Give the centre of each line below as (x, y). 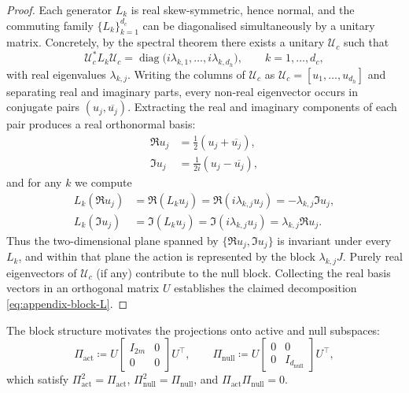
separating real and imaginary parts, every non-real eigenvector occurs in (182, 91)
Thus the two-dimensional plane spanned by (112, 240)
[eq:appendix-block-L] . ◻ (67, 304)
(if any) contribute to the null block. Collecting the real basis (243, 272)
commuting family (50, 25)
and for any (34, 182)
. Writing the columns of (186, 74)
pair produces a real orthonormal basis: (101, 124)
